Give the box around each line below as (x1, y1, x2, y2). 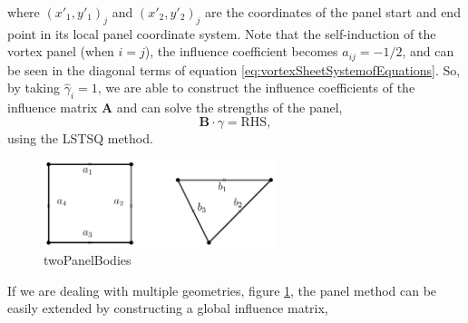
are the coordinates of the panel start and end (205, 3, 461, 21)
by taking (7, 78, 60, 97)
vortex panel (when (7, 42, 114, 61)
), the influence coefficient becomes (144, 42, 338, 61)
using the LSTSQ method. (7, 128, 153, 147)
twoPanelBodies (44, 250, 132, 269)
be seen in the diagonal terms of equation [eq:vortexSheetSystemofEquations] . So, (7, 60, 461, 79)
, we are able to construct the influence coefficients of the (97, 78, 415, 97)
